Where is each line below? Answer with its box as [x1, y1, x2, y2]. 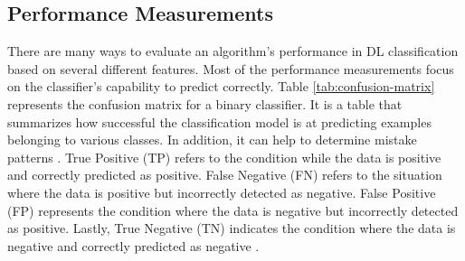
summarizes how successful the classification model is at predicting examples [7, 112, 432, 131]
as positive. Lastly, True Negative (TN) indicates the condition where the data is [7, 219, 456, 238]
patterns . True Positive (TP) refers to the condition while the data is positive [7, 147, 441, 166]
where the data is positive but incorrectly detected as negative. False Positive [7, 182, 436, 201]
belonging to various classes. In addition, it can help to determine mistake [7, 130, 417, 149]
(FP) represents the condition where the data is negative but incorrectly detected [7, 200, 459, 219]
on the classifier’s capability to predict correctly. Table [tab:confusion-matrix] [7, 77, 435, 96]
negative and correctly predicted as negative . [7, 236, 260, 255]
